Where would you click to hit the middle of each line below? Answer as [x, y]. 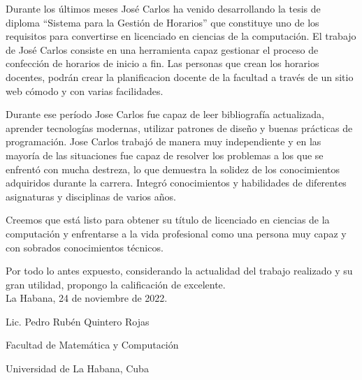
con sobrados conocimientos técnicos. [85, 247]
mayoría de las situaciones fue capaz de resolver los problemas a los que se [165, 155]
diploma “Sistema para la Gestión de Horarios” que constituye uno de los [162, 22]
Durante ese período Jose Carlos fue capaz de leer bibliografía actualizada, [165, 114]
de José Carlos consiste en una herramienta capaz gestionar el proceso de [162, 49]
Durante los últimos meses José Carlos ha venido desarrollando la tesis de [163, 8]
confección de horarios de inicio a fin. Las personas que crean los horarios [162, 63]
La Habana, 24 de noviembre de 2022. [87, 298]
